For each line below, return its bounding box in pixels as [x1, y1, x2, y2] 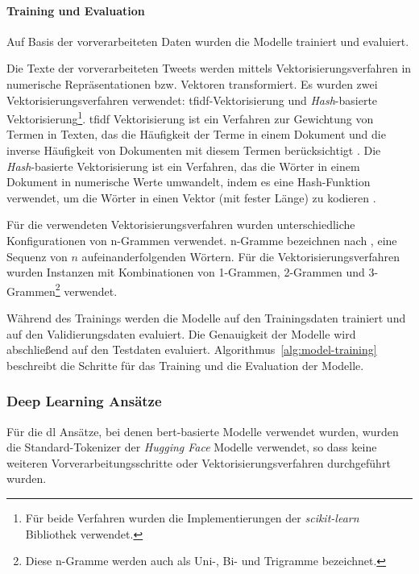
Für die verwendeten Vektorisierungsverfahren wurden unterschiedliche [6, 216, 355, 233]
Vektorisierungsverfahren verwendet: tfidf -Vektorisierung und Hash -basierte [6, 91, 378, 108]
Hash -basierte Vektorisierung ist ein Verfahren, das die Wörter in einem [6, 157, 360, 174]
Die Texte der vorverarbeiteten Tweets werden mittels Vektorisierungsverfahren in [6, 60, 412, 77]
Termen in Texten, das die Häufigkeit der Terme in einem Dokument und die [6, 126, 386, 143]
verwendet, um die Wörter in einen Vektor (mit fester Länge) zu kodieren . [6, 189, 376, 206]
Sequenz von [6, 247, 68, 264]
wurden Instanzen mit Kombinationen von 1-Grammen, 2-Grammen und [6, 264, 365, 281]
